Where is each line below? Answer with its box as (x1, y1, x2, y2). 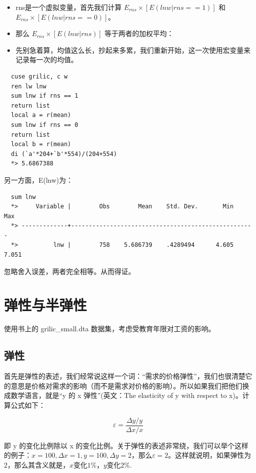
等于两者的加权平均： (105, 28, 174, 39)
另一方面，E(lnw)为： (4, 174, 73, 185)
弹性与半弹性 (4, 295, 87, 315)
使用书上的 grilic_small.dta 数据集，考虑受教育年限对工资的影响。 (4, 323, 216, 334)
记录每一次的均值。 (15, 54, 78, 65)
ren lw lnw (11, 82, 46, 90)
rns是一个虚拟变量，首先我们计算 (15, 2, 122, 12)
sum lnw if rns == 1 (11, 92, 78, 100)
